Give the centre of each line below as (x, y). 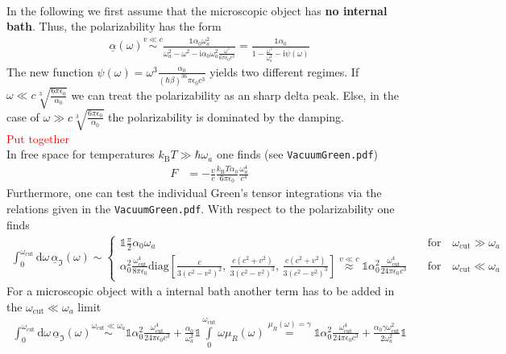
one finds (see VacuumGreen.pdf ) (297, 154)
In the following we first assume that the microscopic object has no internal (197, 10)
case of (23, 116)
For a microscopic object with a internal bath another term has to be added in (201, 291)
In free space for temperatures (81, 154)
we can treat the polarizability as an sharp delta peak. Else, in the (235, 94)
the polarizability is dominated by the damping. (226, 116)
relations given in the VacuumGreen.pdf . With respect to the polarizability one (201, 208)
